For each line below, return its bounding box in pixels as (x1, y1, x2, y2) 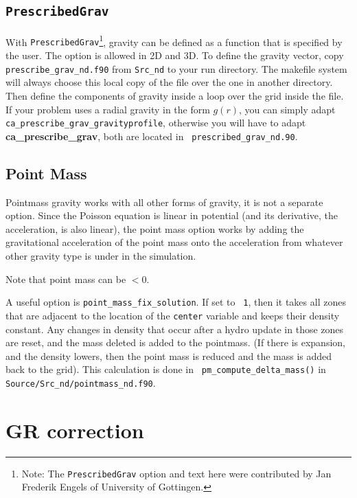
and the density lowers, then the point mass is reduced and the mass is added (5, 348, 332, 363)
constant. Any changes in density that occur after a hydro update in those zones (5, 321, 344, 336)
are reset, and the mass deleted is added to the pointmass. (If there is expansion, (5, 335, 345, 350)
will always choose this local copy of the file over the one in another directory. (5, 75, 333, 89)
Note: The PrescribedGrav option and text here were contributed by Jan (21, 466, 332, 480)
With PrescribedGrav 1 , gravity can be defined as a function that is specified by (5, 32, 343, 49)
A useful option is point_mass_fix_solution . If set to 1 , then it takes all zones (5, 295, 346, 309)
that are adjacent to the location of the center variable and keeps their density (5, 308, 340, 322)
